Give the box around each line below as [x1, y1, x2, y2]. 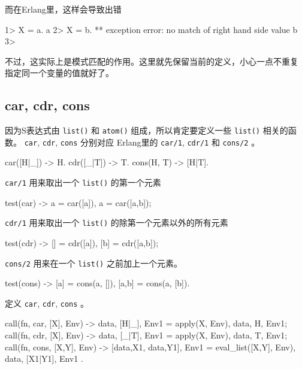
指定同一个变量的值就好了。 [5, 66, 114, 79]
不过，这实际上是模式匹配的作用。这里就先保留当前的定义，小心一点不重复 [5, 55, 298, 67]
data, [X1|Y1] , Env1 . [5, 352, 83, 365]
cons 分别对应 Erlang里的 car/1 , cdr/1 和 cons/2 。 [60, 135, 260, 148]
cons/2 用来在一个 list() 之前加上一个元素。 [5, 256, 182, 269]
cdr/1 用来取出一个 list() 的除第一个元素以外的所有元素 [5, 216, 228, 229]
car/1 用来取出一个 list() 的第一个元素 [5, 176, 161, 189]
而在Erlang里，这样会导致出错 [5, 3, 122, 15]
